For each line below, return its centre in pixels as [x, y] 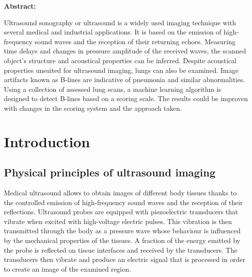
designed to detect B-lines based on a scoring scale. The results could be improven [126, 98]
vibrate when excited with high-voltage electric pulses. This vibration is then [118, 221]
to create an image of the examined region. [68, 268]
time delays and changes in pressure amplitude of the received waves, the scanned [125, 51]
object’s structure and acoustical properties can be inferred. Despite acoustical [120, 60]
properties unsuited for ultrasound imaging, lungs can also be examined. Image [121, 70]
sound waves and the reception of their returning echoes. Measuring [135, 41]
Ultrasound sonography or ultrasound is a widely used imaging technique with [120, 22]
